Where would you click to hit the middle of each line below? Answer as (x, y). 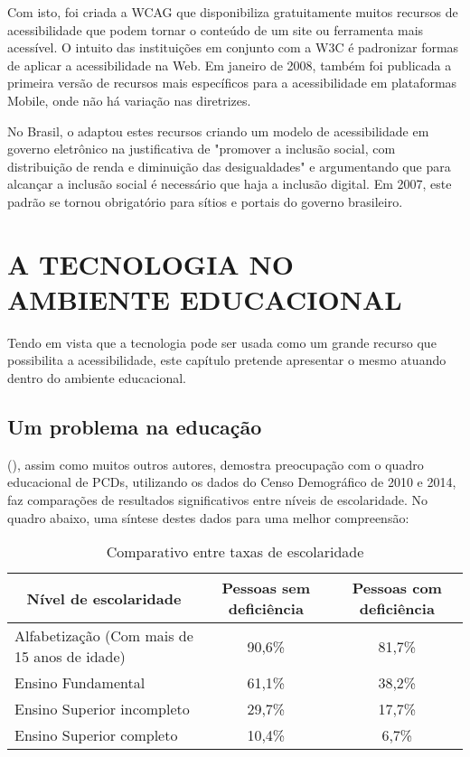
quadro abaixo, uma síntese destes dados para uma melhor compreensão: (208, 517)
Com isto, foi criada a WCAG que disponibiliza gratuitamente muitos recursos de (233, 12)
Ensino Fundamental (80, 683)
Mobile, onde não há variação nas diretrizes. (129, 100)
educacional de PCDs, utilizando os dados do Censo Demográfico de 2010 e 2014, (232, 482)
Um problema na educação (135, 427)
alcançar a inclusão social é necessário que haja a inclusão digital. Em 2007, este (230, 184)
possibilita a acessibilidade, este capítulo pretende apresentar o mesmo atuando (227, 360)
